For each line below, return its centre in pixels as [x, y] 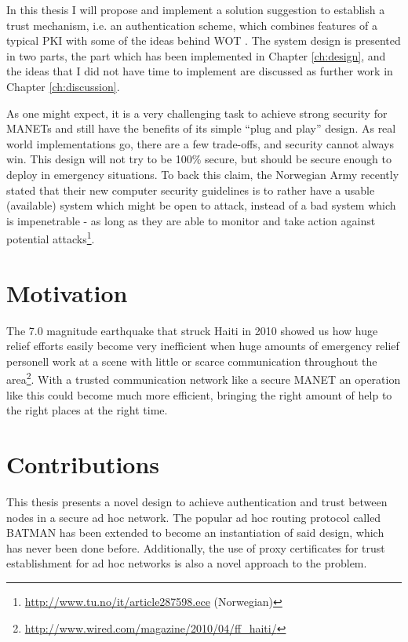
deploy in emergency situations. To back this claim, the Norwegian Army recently [203, 174]
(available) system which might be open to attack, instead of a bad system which [201, 205]
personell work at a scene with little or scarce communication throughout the [192, 361]
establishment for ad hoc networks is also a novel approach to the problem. [187, 563]
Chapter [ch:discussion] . [63, 86]
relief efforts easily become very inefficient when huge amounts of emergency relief [203, 346]
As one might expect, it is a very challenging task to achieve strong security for [197, 113]
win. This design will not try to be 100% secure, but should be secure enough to [199, 159]
